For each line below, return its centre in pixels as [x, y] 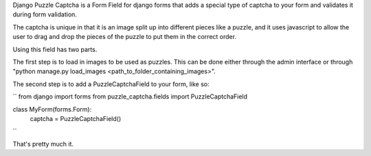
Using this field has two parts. [55, 49]
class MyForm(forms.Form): [52, 109]
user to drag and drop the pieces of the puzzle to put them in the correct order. [125, 37]
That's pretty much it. [43, 144]
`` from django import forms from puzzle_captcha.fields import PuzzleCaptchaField [130, 96]
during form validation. [45, 14]
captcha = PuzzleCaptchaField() [76, 118]
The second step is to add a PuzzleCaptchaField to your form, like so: [111, 84]
